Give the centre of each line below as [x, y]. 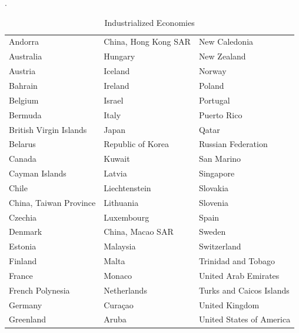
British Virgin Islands [48, 129]
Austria [22, 71]
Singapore [217, 173]
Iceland [117, 71]
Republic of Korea [136, 144]
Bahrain [23, 85]
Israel [114, 100]
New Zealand [222, 56]
